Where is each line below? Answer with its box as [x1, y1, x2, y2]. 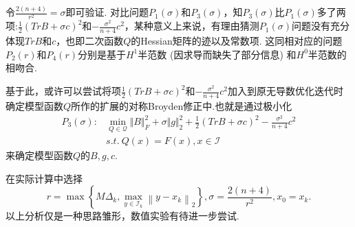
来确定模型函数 [6, 148, 73, 163]
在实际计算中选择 [6, 171, 83, 185]
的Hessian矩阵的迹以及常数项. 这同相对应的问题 [131, 34, 343, 48]
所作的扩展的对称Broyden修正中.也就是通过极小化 [71, 98, 292, 112]
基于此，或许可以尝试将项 [6, 84, 121, 98]
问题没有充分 [291, 19, 349, 33]
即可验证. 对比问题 [65, 5, 149, 19]
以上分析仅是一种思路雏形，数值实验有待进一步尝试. [6, 208, 239, 223]
